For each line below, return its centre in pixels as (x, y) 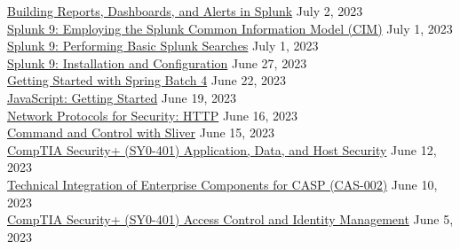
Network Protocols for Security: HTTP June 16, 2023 (153, 115)
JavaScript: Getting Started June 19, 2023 (122, 97)
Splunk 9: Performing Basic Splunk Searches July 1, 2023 (163, 46)
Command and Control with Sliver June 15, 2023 (141, 132)
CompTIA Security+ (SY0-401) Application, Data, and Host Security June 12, (222, 149)
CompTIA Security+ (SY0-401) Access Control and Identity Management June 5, (230, 219)
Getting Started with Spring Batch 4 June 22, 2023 (147, 80)
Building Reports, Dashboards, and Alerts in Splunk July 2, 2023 (185, 11)
